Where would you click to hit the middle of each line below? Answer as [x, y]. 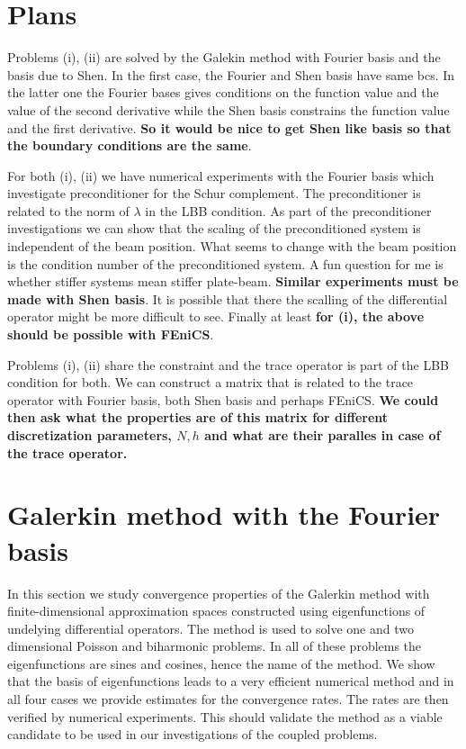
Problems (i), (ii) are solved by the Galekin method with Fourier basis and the [224, 57]
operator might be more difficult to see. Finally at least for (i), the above [216, 316]
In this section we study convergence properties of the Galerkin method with [219, 593]
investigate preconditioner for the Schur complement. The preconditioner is [214, 193]
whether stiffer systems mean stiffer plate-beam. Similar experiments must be [233, 281]
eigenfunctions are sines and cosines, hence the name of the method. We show [221, 663]
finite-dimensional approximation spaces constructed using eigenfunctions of [216, 611]
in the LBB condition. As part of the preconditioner [288, 210]
